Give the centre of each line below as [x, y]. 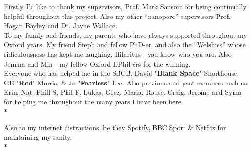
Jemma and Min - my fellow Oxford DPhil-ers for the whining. [97, 63]
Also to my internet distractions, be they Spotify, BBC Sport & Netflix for [115, 127]
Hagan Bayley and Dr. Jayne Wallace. [61, 25]
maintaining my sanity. [38, 137]
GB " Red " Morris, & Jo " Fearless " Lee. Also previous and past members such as [125, 82]
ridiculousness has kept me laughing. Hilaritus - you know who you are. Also [118, 54]
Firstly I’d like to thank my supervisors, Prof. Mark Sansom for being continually [125, 6]
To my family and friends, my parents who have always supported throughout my [125, 35]
